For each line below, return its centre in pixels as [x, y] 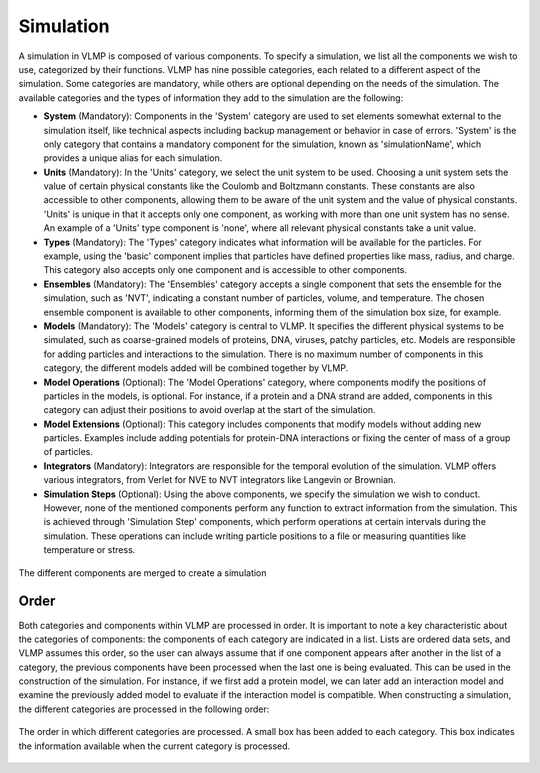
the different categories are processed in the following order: [144, 709]
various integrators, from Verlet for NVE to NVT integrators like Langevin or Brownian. [220, 480]
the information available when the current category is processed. [154, 746]
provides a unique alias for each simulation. [133, 158]
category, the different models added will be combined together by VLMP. [196, 368]
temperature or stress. [89, 550]
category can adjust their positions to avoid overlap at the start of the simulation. [209, 410]
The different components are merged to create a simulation [142, 572]
